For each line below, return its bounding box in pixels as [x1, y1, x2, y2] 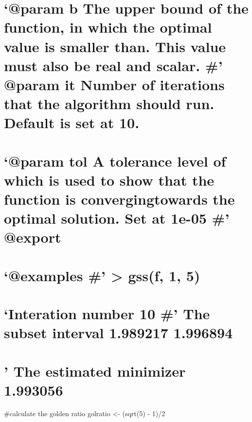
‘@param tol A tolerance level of [4, 151, 226, 171]
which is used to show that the [4, 170, 215, 190]
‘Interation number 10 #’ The [4, 304, 210, 324]
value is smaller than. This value [4, 36, 226, 56]
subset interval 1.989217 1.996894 [4, 323, 233, 343]
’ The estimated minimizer [4, 361, 186, 381]
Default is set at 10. [4, 113, 140, 133]
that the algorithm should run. [4, 94, 215, 114]
